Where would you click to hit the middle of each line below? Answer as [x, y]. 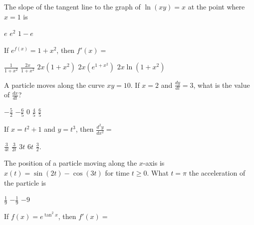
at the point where [216, 6]
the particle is [25, 182]
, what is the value [222, 85]
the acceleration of [217, 172]
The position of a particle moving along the [71, 163]
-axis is [154, 163]
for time [117, 172]
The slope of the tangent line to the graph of [72, 6]
